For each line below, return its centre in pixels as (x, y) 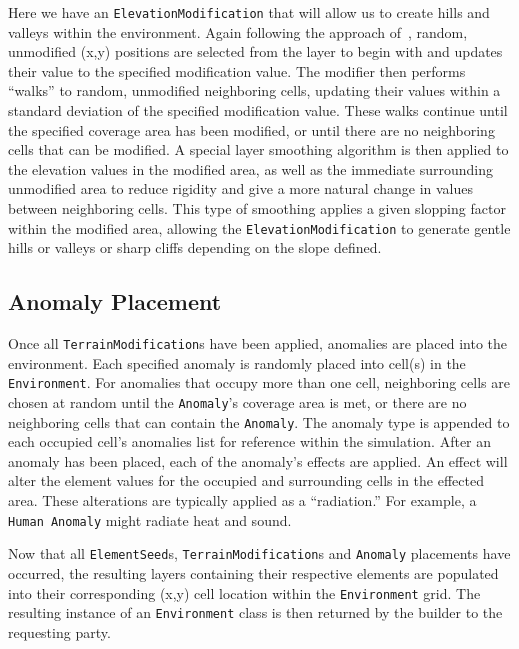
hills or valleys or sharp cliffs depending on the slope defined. (195, 247)
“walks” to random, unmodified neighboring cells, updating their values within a (254, 90)
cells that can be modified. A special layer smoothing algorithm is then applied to (258, 149)
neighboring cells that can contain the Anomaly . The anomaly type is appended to (259, 421)
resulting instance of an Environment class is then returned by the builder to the (255, 612)
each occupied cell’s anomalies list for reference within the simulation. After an (250, 441)
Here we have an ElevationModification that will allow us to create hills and (249, 12)
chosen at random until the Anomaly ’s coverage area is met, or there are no (237, 401)
